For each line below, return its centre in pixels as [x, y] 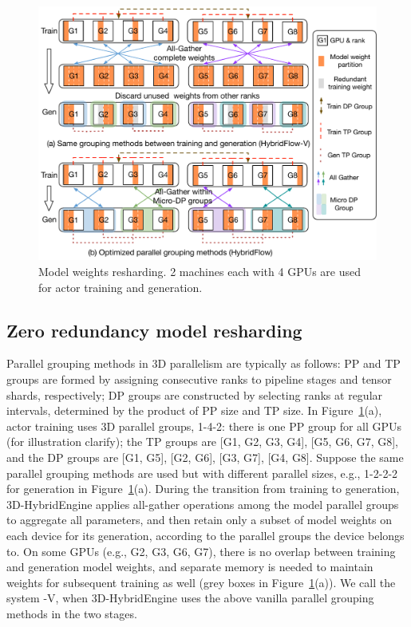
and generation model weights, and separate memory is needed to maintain [190, 567]
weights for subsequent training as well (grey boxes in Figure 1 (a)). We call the [201, 582]
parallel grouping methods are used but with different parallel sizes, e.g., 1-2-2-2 [202, 473]
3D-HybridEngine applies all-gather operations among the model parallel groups [203, 504]
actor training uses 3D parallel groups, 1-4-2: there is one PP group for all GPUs [204, 426]
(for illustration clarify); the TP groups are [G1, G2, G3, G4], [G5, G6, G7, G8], [203, 442]
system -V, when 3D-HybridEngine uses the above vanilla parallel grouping [190, 598]
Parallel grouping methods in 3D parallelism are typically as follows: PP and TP [204, 363]
